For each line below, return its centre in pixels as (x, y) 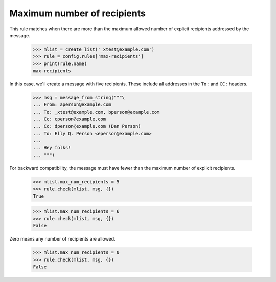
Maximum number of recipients (77, 13)
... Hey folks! (52, 148)
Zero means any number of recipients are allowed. (62, 239)
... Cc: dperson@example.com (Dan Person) (87, 126)
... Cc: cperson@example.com (70, 119)
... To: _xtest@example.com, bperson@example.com (96, 112)
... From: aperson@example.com (72, 105)
